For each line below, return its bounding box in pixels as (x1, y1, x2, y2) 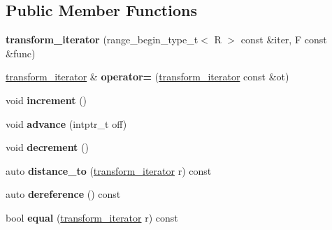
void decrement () (6, 140, 89, 154)
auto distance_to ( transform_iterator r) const (6, 163, 212, 178)
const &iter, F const (240, 32, 327, 47)
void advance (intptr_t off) (6, 116, 127, 131)
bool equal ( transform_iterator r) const (6, 210, 178, 224)
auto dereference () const (6, 187, 121, 201)
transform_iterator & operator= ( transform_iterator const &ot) (6, 69, 289, 84)
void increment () (6, 92, 87, 107)
